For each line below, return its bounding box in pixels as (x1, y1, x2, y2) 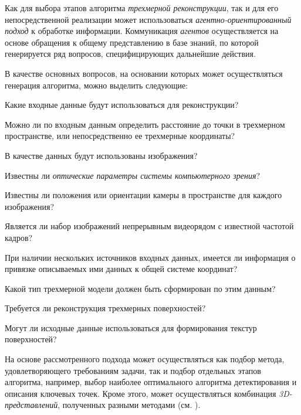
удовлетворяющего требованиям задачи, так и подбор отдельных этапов (5, 364, 261, 376)
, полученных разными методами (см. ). (58, 399, 201, 411)
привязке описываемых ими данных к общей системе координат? (5, 263, 238, 275)
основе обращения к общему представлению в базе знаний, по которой (5, 36, 259, 48)
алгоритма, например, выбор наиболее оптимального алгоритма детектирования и (5, 376, 297, 388)
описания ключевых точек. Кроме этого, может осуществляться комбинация (5, 387, 276, 399)
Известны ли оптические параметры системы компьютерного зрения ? (5, 169, 261, 181)
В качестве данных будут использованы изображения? (5, 149, 198, 161)
